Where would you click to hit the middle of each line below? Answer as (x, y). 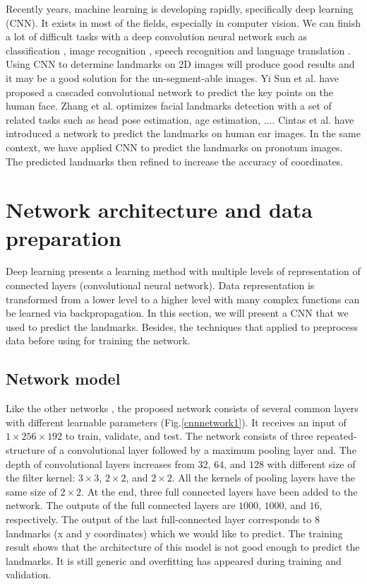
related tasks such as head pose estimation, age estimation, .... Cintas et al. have (180, 119)
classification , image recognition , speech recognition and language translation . (178, 50)
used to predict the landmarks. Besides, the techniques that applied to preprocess (182, 326)
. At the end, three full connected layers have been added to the (219, 491)
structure (25, 449)
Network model (63, 379)
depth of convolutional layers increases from (100, 463)
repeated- (337, 436)
